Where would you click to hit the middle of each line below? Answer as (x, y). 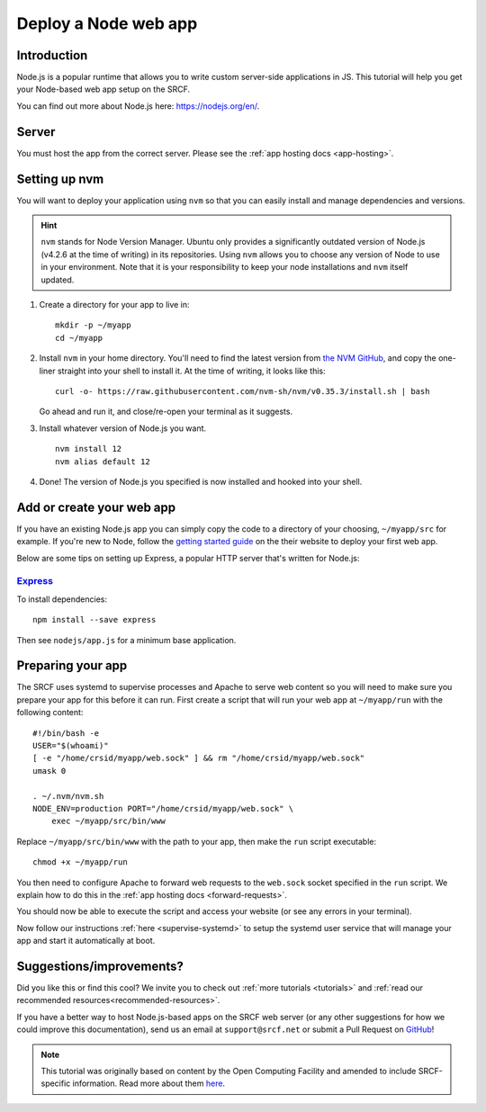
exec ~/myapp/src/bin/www (108, 821)
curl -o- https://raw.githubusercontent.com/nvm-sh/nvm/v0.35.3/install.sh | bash (243, 391)
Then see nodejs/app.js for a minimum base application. (126, 640)
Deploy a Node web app (107, 23)
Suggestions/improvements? (100, 966)
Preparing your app (72, 666)
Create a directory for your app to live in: (114, 305)
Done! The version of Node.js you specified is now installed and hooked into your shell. (201, 481)
